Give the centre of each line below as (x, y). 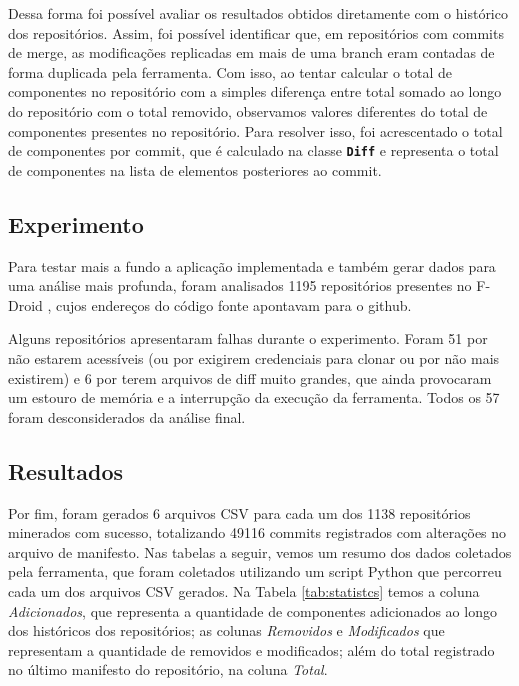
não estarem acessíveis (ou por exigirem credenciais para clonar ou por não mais (254, 357)
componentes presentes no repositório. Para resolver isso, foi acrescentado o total (255, 130)
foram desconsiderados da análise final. (127, 416)
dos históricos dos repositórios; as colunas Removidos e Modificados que (226, 630)
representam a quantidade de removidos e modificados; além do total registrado (251, 649)
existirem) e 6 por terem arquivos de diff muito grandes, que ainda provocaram (250, 377)
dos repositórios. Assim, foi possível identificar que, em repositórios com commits (256, 32)
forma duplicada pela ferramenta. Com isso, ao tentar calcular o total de (230, 71)
